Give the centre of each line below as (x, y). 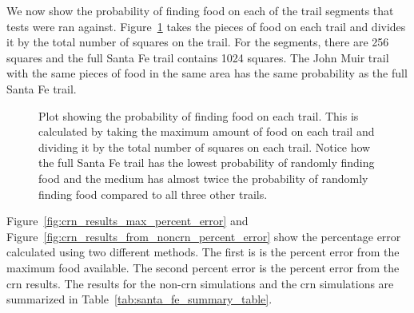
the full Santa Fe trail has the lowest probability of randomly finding (207, 162)
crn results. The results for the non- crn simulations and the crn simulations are (200, 283)
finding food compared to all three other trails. (153, 194)
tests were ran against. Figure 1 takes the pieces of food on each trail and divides (206, 26)
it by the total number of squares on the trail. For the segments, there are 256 (198, 42)
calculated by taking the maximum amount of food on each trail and (207, 131)
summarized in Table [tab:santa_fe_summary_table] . (139, 299)
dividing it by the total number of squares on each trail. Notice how (205, 147)
